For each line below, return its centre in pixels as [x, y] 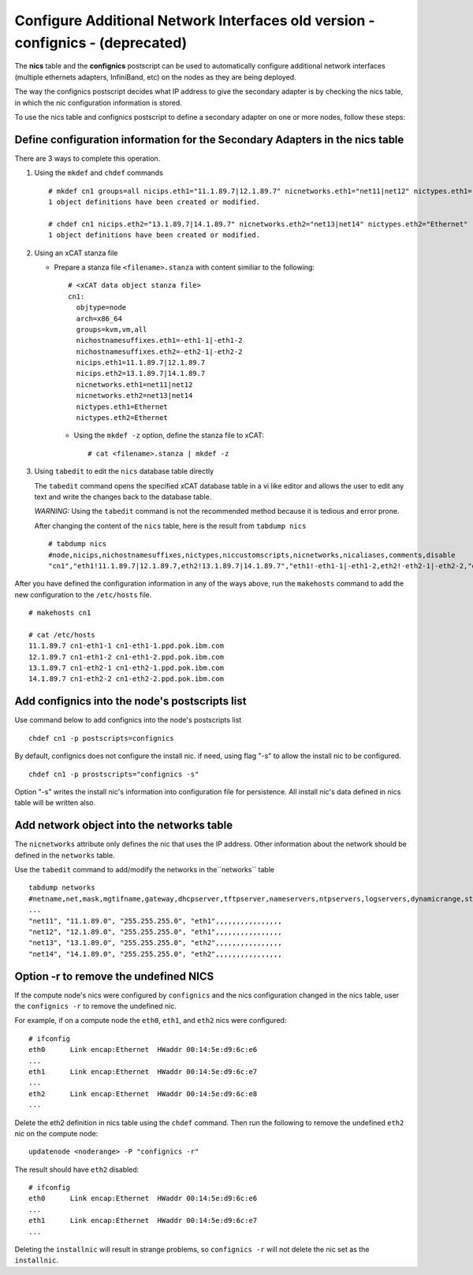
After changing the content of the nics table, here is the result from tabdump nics [170, 526]
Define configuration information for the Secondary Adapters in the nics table [209, 139]
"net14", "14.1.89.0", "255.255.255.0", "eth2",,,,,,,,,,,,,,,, [156, 954]
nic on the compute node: [56, 1133]
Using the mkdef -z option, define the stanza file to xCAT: [169, 435]
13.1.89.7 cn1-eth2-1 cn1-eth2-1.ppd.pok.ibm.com [127, 668]
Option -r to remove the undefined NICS [114, 976]
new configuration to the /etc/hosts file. [83, 594]
